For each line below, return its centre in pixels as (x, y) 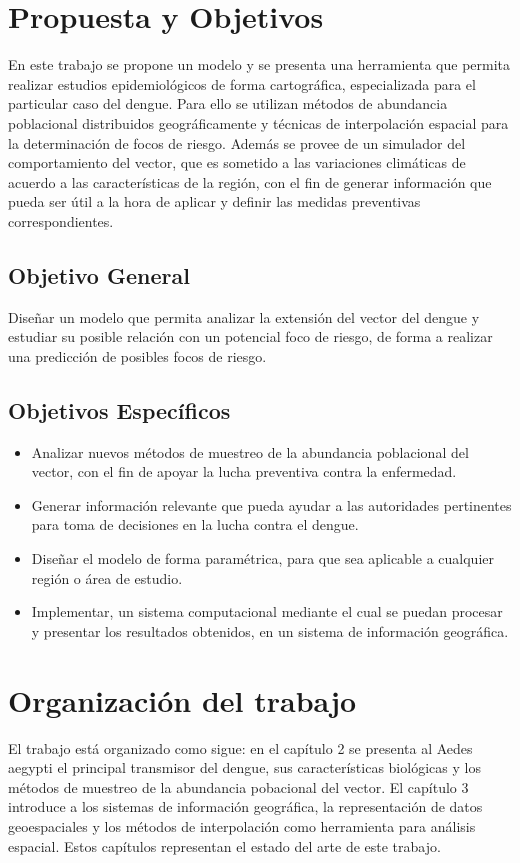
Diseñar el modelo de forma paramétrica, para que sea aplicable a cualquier (262, 558)
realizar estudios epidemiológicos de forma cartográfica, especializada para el (242, 83)
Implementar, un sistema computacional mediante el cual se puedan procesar (267, 611)
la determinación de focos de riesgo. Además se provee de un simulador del (237, 142)
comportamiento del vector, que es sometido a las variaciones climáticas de (237, 162)
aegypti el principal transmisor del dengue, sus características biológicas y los (244, 767)
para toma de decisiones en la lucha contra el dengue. (195, 524)
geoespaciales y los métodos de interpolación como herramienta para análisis (242, 825)
